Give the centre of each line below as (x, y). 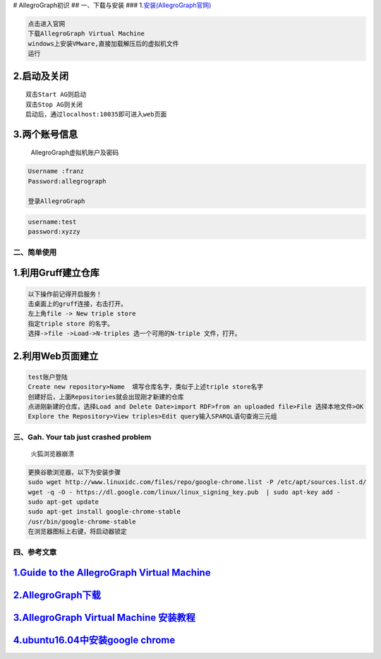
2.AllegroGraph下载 (57, 595)
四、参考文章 (35, 552)
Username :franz (56, 171)
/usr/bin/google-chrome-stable (82, 521)
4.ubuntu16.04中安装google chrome (94, 640)
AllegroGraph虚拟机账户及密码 (75, 152)
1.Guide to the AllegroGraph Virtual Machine (112, 573)
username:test (52, 222)
